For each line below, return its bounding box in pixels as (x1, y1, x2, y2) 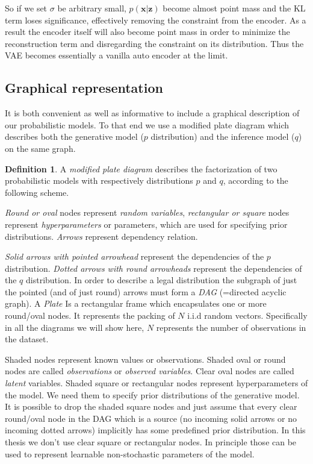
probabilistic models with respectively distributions (5, 174, 193, 187)
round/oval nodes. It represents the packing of (5, 309, 175, 322)
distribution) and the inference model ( (150, 130, 295, 143)
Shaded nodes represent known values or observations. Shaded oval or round (5, 353, 286, 365)
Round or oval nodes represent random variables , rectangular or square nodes (5, 206, 290, 219)
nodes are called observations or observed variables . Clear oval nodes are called (5, 365, 294, 377)
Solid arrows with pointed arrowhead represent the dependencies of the (5, 250, 264, 263)
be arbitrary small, (57, 2, 126, 14)
